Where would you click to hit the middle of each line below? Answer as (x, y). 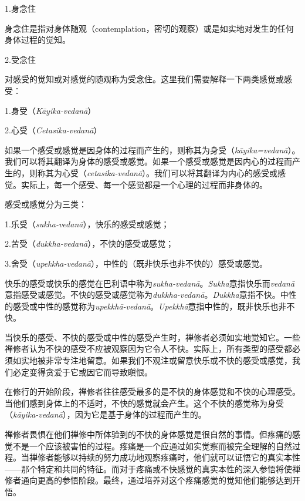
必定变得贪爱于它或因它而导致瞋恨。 (82, 371)
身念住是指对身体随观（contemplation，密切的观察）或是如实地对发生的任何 (149, 28)
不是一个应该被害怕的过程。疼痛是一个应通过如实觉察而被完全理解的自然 (152, 445)
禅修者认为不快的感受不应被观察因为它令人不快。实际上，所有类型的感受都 (148, 349)
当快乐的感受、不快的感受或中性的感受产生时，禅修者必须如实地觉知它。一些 (152, 337)
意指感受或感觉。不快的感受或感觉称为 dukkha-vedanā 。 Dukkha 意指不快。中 (147, 295)
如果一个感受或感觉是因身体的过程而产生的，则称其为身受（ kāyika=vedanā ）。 (152, 149)
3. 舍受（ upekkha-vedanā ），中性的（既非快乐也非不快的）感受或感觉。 (136, 263)
